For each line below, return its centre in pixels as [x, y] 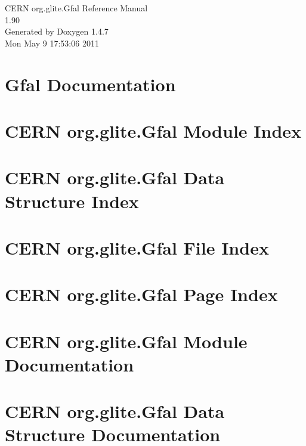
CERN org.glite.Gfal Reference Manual [76, 8]
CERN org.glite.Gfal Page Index [141, 294]
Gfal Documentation [90, 84]
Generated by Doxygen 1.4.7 [57, 31]
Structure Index [72, 201]
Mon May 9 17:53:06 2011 [52, 43]
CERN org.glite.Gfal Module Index [153, 130]
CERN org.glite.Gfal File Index [137, 247]
